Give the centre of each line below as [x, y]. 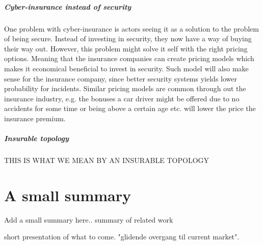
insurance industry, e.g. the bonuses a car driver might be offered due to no [122, 98]
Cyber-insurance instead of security [68, 6]
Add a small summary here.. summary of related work [89, 219]
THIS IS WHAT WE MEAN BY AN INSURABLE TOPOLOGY [107, 160]
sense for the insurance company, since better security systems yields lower [121, 78]
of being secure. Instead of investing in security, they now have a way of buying [128, 38]
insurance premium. [35, 118]
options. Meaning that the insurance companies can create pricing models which [129, 58]
